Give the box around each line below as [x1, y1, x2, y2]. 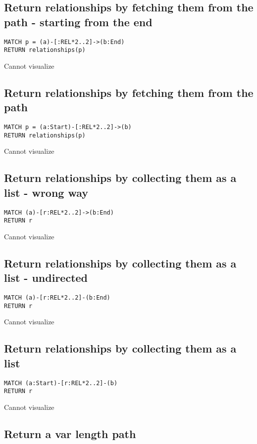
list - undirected [4, 270, 88, 285]
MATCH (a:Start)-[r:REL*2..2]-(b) [4, 379, 118, 387]
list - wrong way [4, 184, 89, 200]
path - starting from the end [4, 14, 153, 29]
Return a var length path [4, 426, 136, 441]
